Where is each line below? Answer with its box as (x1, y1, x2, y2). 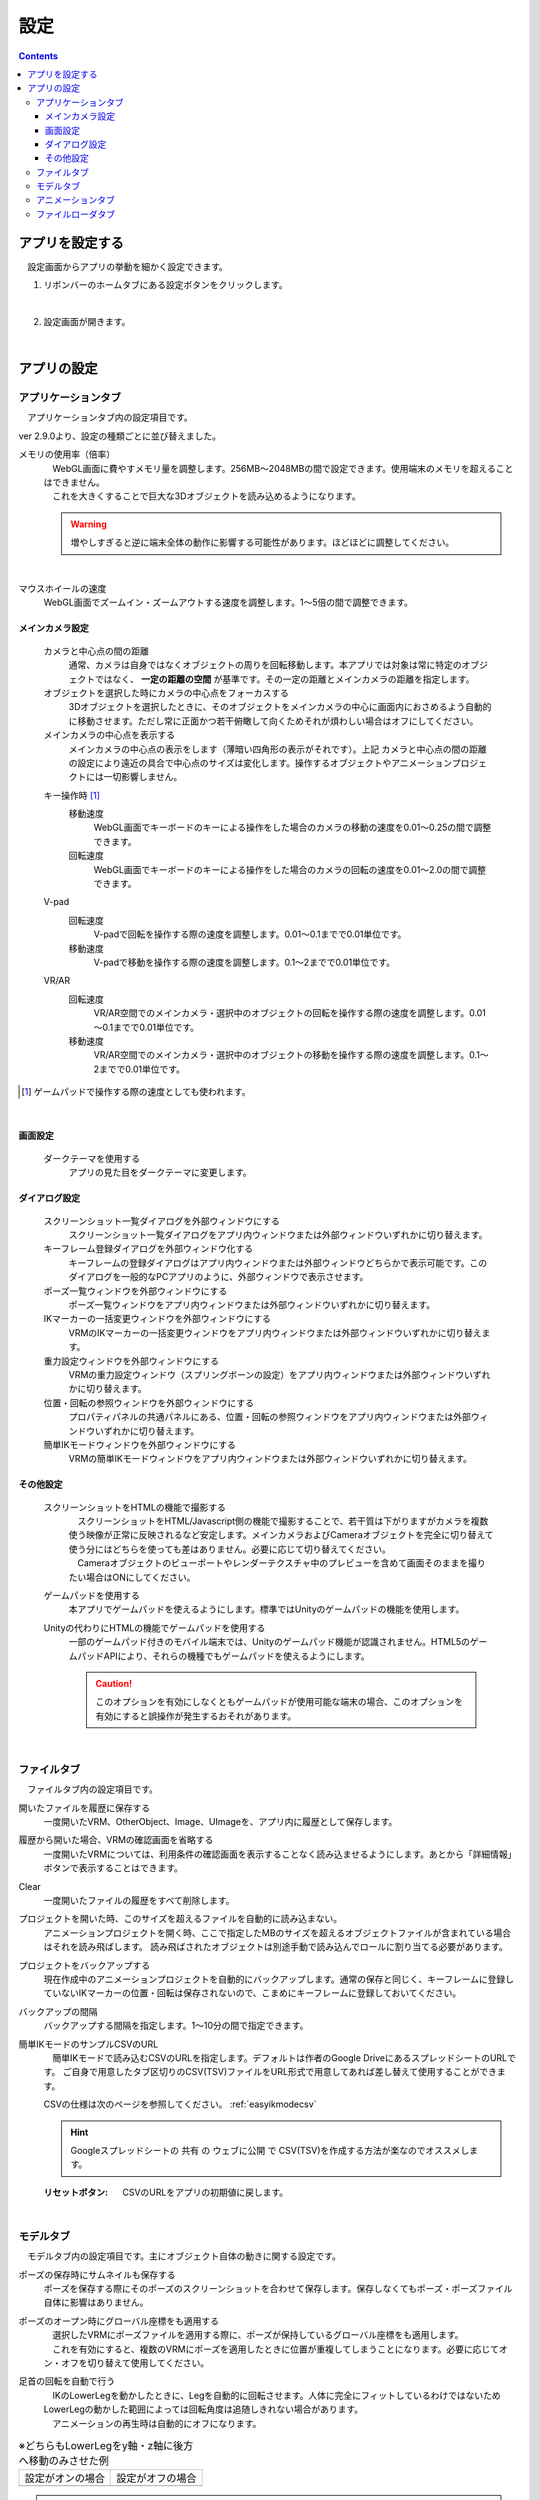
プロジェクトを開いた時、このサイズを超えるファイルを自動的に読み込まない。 (18, 1913, 343, 1925)
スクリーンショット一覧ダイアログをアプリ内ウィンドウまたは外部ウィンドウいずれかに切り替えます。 (68, 1229, 488, 1241)
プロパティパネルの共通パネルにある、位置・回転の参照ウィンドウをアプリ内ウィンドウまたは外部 (68, 1411, 472, 1423)
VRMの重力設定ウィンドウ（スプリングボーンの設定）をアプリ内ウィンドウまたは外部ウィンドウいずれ (68, 1368, 491, 1380)
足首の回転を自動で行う (18, 2375, 115, 2387)
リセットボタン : (43, 2186, 109, 2198)
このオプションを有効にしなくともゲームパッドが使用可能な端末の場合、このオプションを (95, 1696, 464, 1708)
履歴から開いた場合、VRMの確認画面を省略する (18, 1834, 214, 1846)
